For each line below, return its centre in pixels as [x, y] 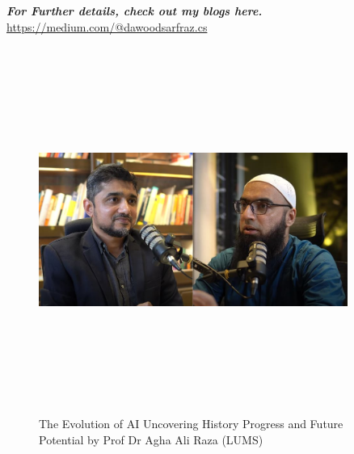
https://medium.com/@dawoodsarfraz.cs [107, 26]
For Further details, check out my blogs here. [135, 11]
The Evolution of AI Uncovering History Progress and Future [191, 424]
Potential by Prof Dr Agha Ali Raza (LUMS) [151, 439]
